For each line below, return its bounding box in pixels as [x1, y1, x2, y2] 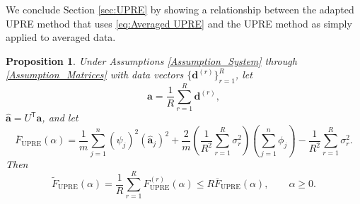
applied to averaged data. [6, 30, 116, 44]
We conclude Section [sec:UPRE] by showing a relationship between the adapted [6, 2, 354, 16]
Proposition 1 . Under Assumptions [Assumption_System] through [6, 53, 297, 68]
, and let [42, 110, 79, 125]
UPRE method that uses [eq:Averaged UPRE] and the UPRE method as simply [6, 16, 352, 30]
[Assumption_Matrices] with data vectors [6, 67, 184, 82]
